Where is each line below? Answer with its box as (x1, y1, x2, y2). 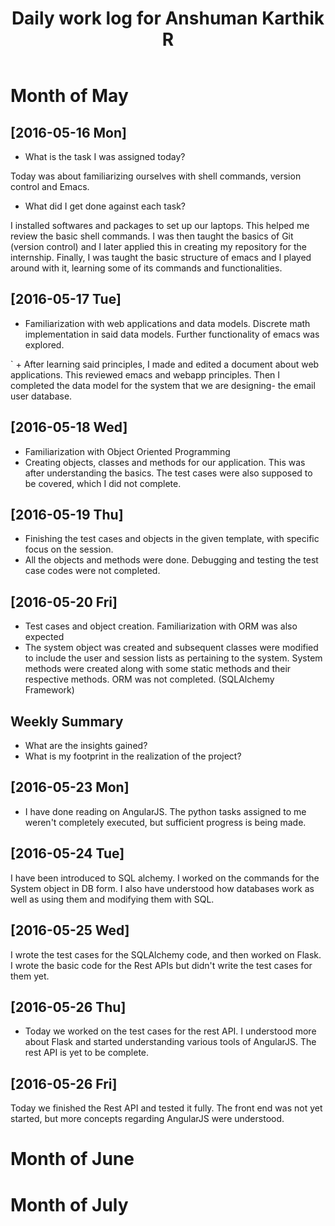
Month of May (10, 85, 129, 107)
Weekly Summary (10, 713, 124, 730)
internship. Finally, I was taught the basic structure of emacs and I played (10, 252, 312, 263)
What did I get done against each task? (24, 200, 187, 212)
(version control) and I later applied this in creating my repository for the (10, 241, 307, 252)
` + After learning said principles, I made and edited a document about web (10, 358, 320, 370)
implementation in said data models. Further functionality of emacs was (24, 328, 320, 340)
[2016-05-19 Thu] (10, 507, 124, 524)
